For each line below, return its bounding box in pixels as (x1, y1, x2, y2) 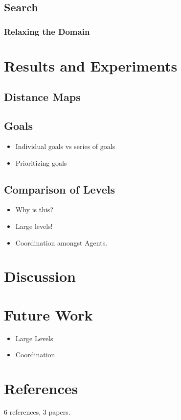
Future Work (4, 304, 93, 324)
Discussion (4, 266, 76, 286)
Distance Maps (4, 89, 81, 104)
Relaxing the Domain (4, 25, 90, 37)
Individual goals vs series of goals (15, 141, 115, 151)
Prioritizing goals (15, 157, 67, 168)
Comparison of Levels (4, 181, 115, 197)
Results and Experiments (4, 55, 178, 75)
